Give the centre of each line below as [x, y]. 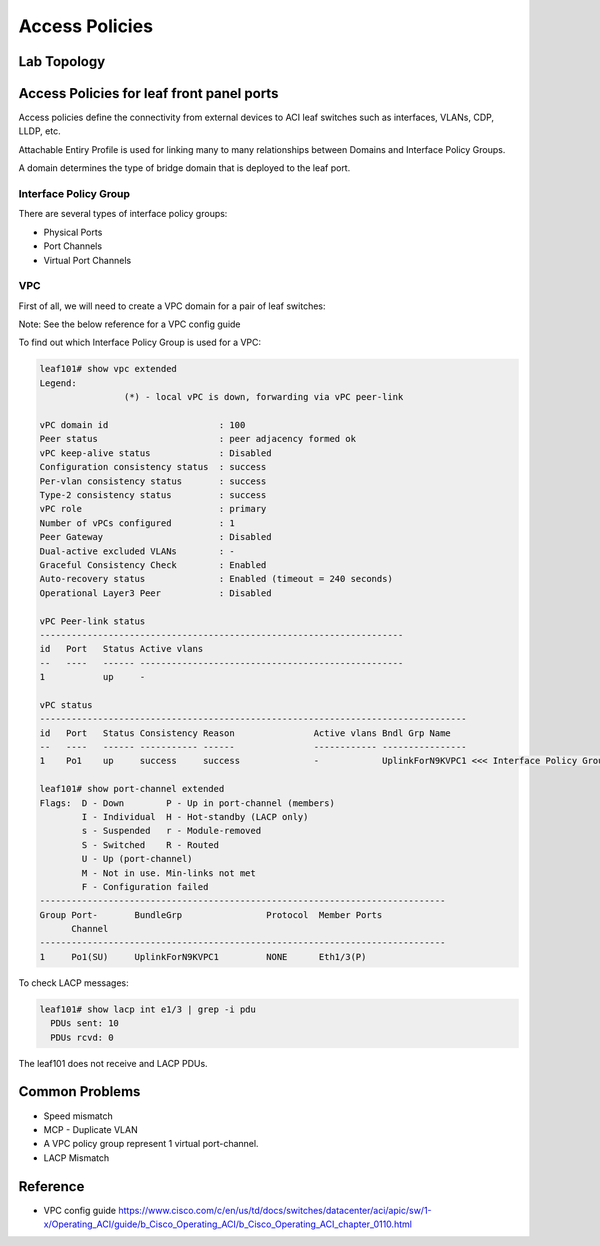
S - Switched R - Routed [150, 844]
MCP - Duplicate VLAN [91, 1129]
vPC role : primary [153, 509]
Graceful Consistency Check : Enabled [153, 564]
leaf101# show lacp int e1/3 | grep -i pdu [148, 1009]
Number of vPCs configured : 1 [137, 523]
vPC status [66, 704]
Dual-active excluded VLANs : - [137, 551]
